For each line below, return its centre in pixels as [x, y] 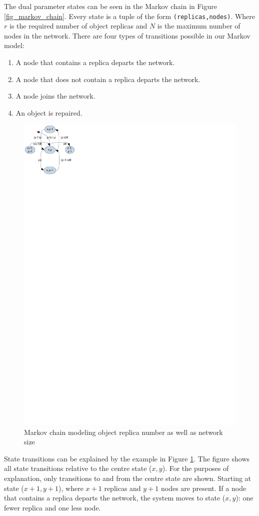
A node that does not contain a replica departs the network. [108, 79]
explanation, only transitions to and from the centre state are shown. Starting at [128, 478]
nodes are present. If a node [203, 488]
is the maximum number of [199, 26]
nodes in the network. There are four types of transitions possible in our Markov [127, 35]
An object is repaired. [49, 112]
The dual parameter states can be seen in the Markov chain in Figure [111, 6]
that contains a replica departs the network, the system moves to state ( [115, 498]
